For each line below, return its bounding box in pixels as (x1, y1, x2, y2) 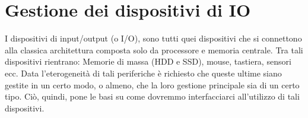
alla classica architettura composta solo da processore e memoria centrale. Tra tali (5, 43, 303, 56)
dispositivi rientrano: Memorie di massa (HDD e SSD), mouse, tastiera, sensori (5, 55, 291, 68)
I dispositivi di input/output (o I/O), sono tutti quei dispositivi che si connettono (5, 32, 302, 44)
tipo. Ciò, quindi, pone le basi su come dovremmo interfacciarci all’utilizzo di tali (5, 90, 300, 103)
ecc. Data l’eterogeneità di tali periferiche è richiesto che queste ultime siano (5, 66, 282, 79)
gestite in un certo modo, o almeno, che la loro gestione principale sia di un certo (5, 78, 300, 91)
